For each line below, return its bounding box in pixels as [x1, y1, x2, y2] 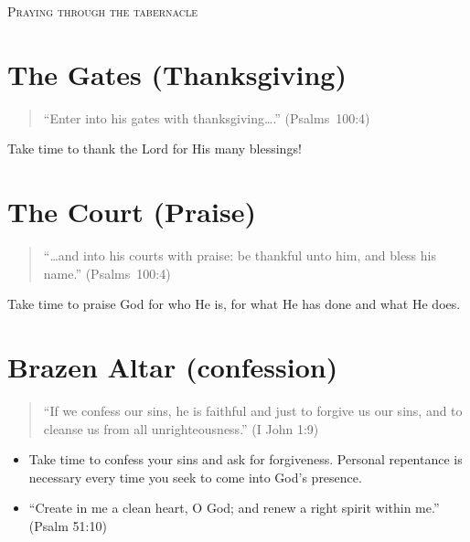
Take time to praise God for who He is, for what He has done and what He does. [7, 294, 461, 314]
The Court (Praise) [7, 193, 256, 230]
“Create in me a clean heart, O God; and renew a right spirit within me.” [28, 498, 440, 517]
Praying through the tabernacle [7, 2, 198, 20]
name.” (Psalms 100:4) [43, 263, 171, 282]
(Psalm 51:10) [28, 515, 107, 535]
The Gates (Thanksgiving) [7, 55, 347, 92]
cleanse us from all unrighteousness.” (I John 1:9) [43, 419, 319, 438]
